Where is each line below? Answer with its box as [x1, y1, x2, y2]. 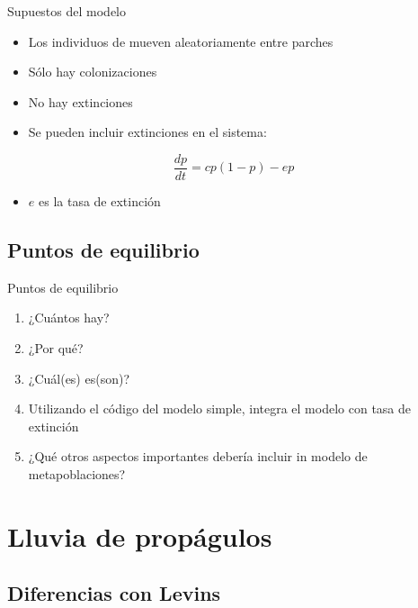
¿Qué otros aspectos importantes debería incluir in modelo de [28, 447, 368, 466]
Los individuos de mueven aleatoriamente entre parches [28, 32, 334, 50]
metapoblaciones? [28, 464, 126, 483]
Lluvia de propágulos [7, 517, 272, 554]
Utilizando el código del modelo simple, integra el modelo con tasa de [28, 399, 412, 418]
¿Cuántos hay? [28, 308, 110, 327]
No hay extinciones [28, 92, 133, 111]
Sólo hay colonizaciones [28, 62, 157, 81]
